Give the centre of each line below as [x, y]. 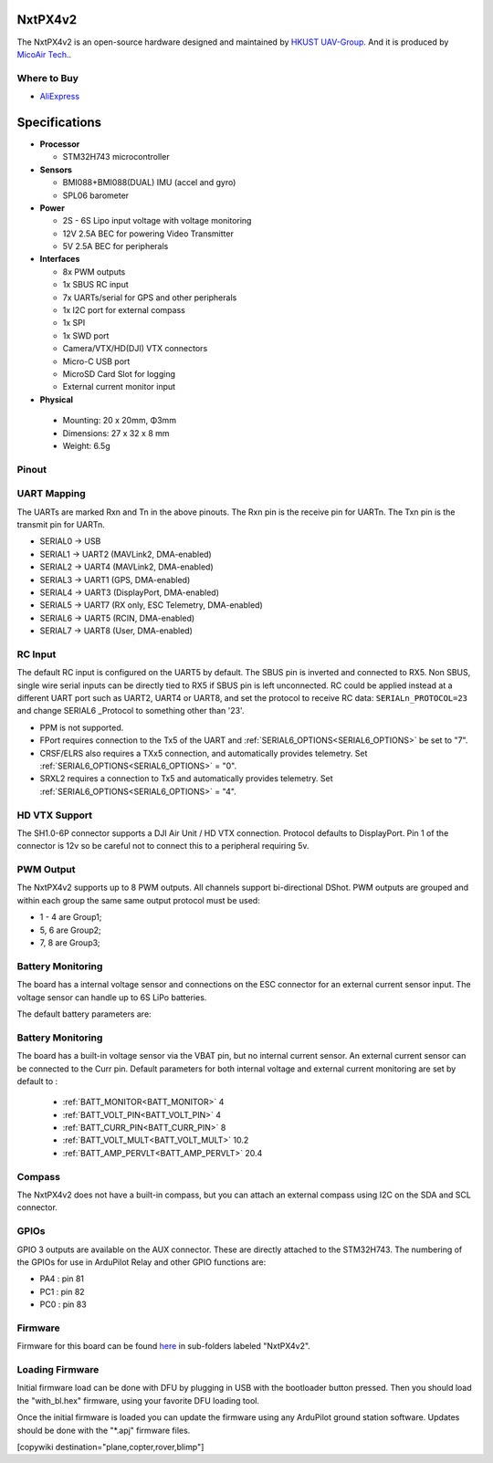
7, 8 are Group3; [70, 943]
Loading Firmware [58, 1369]
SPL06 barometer [96, 195]
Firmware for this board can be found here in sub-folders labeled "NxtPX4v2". [163, 1346]
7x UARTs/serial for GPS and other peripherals [150, 298]
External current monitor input [119, 387]
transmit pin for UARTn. [61, 525]
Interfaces [60, 259]
